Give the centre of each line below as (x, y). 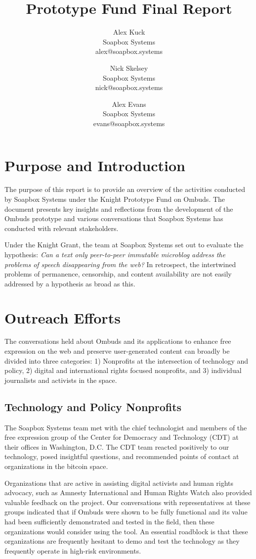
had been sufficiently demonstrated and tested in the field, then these (109, 521)
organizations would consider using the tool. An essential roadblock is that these (126, 531)
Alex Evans (129, 104)
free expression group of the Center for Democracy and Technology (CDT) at (122, 437)
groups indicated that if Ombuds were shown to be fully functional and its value (126, 512)
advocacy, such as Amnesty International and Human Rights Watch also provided (128, 492)
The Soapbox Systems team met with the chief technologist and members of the (126, 427)
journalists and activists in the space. (61, 380)
